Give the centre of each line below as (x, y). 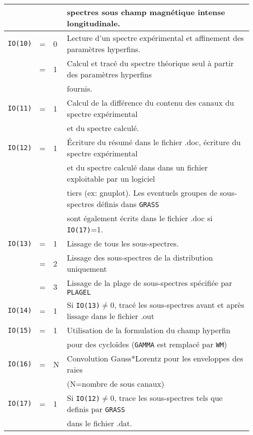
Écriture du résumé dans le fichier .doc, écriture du (154, 142)
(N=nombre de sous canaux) (116, 384)
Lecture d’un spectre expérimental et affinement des (155, 38)
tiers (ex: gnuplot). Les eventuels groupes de (142, 193)
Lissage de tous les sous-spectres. (123, 243)
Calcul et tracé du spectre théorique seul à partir (150, 63)
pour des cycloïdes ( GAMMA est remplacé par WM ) (147, 344)
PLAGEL (79, 292)
